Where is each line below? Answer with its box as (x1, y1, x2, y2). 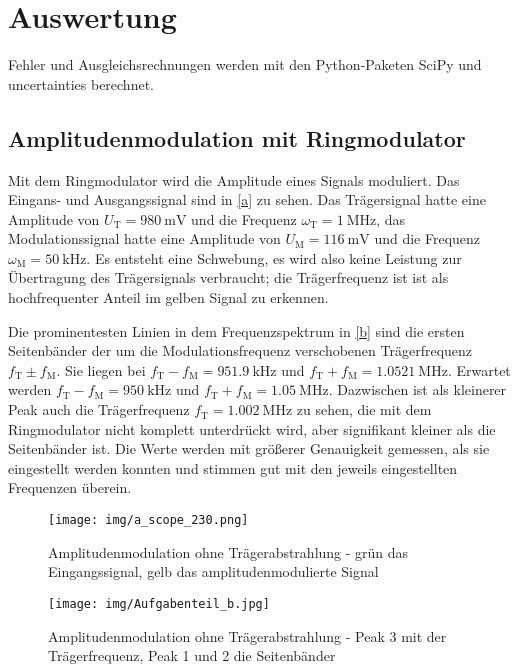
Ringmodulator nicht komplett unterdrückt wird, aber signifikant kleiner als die (8, 418, 496, 439)
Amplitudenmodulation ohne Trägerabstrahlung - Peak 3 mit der (48, 625, 447, 646)
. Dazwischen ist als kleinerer (328, 379, 507, 400)
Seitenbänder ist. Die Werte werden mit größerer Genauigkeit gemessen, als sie (8, 438, 490, 459)
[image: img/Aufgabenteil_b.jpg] (48, 596, 270, 611)
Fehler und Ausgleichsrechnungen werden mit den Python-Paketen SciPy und (8, 54, 482, 75)
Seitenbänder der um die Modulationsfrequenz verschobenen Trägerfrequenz (8, 340, 473, 361)
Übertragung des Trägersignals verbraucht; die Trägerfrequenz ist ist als (8, 267, 449, 288)
